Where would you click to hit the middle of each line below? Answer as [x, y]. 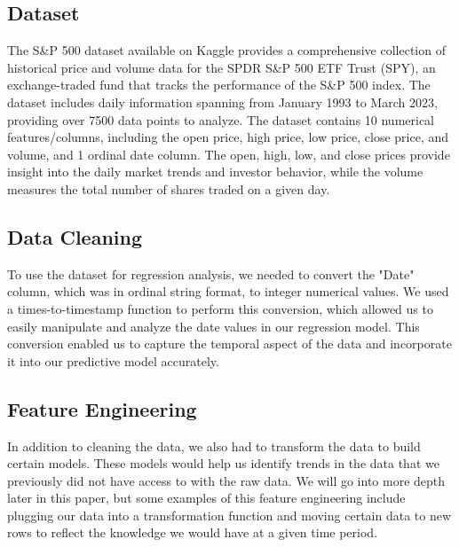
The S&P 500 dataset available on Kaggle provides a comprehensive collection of [226, 50]
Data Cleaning [75, 236]
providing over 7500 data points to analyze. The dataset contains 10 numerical [221, 119]
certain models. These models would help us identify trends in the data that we [223, 463]
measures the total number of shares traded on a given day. [169, 188]
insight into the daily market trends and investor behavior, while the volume [215, 172]
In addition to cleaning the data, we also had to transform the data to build [214, 445]
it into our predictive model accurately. [113, 360]
